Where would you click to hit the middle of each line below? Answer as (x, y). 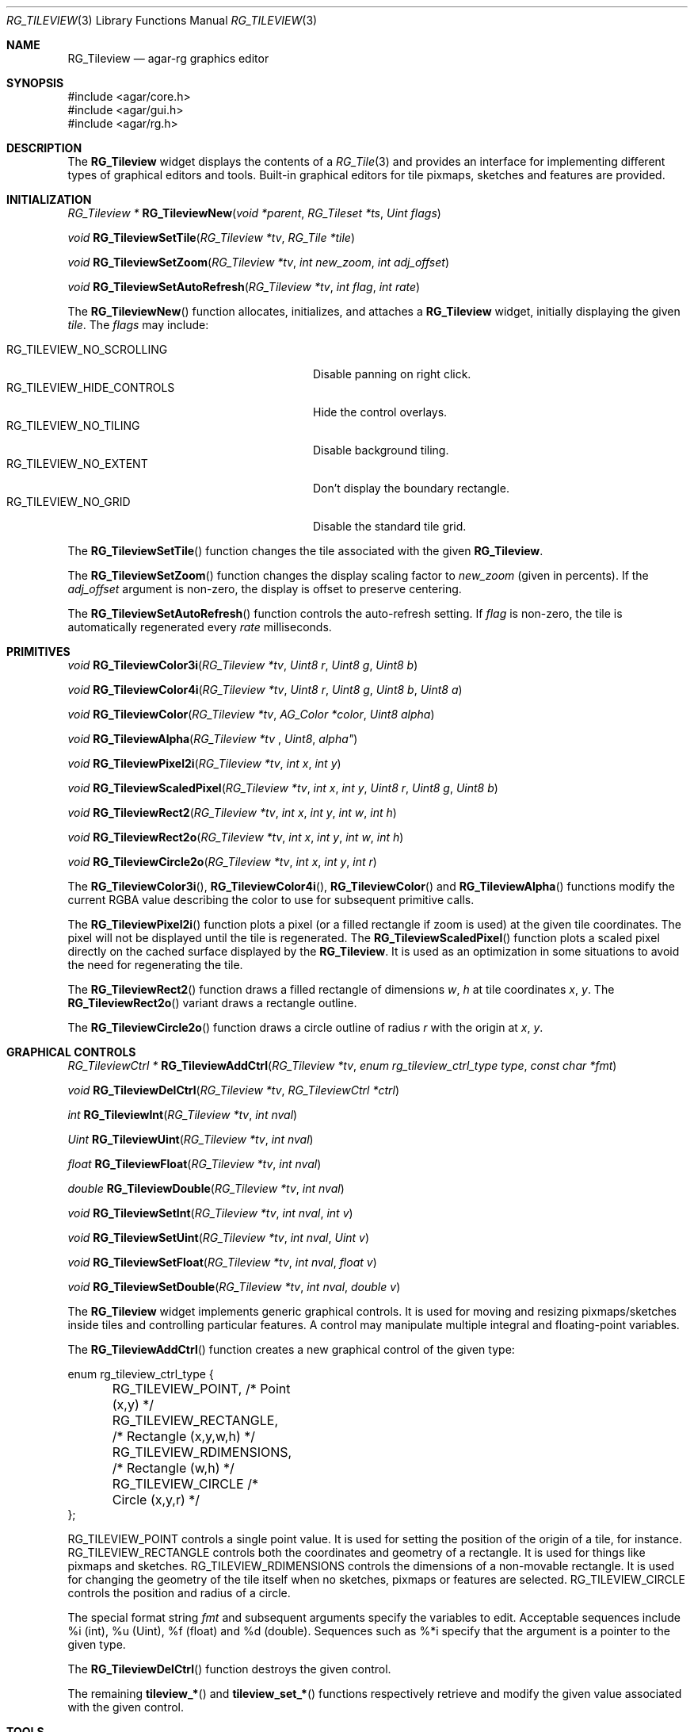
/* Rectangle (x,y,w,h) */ (183, 1436)
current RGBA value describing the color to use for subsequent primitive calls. (271, 900)
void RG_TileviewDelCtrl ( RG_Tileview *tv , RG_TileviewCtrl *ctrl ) (234, 1090)
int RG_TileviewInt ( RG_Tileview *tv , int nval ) (183, 1115)
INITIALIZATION (49, 199)
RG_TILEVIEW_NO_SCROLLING (87, 349)
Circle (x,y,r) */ (156, 1500)
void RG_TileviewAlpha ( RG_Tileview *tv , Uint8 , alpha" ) (213, 739)
